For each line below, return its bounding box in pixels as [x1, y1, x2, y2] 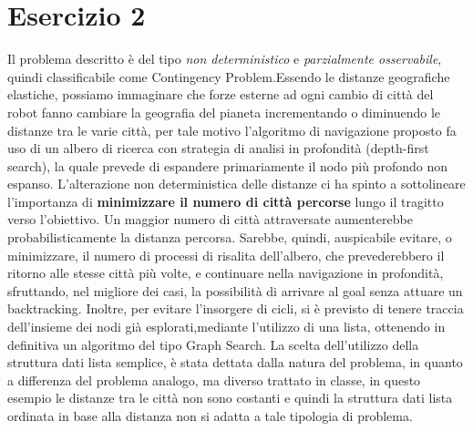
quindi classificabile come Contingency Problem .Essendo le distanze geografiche [7, 67, 450, 86]
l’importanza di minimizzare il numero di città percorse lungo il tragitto [7, 191, 444, 210]
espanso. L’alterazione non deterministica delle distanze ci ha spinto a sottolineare [7, 174, 466, 193]
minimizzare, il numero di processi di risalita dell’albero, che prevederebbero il [7, 245, 445, 264]
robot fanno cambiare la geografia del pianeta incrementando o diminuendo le [7, 102, 441, 121]
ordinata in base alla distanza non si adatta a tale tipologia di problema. [7, 406, 413, 425]
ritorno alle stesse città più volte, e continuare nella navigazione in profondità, [7, 263, 444, 282]
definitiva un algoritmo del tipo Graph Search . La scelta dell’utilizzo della [7, 334, 419, 354]
